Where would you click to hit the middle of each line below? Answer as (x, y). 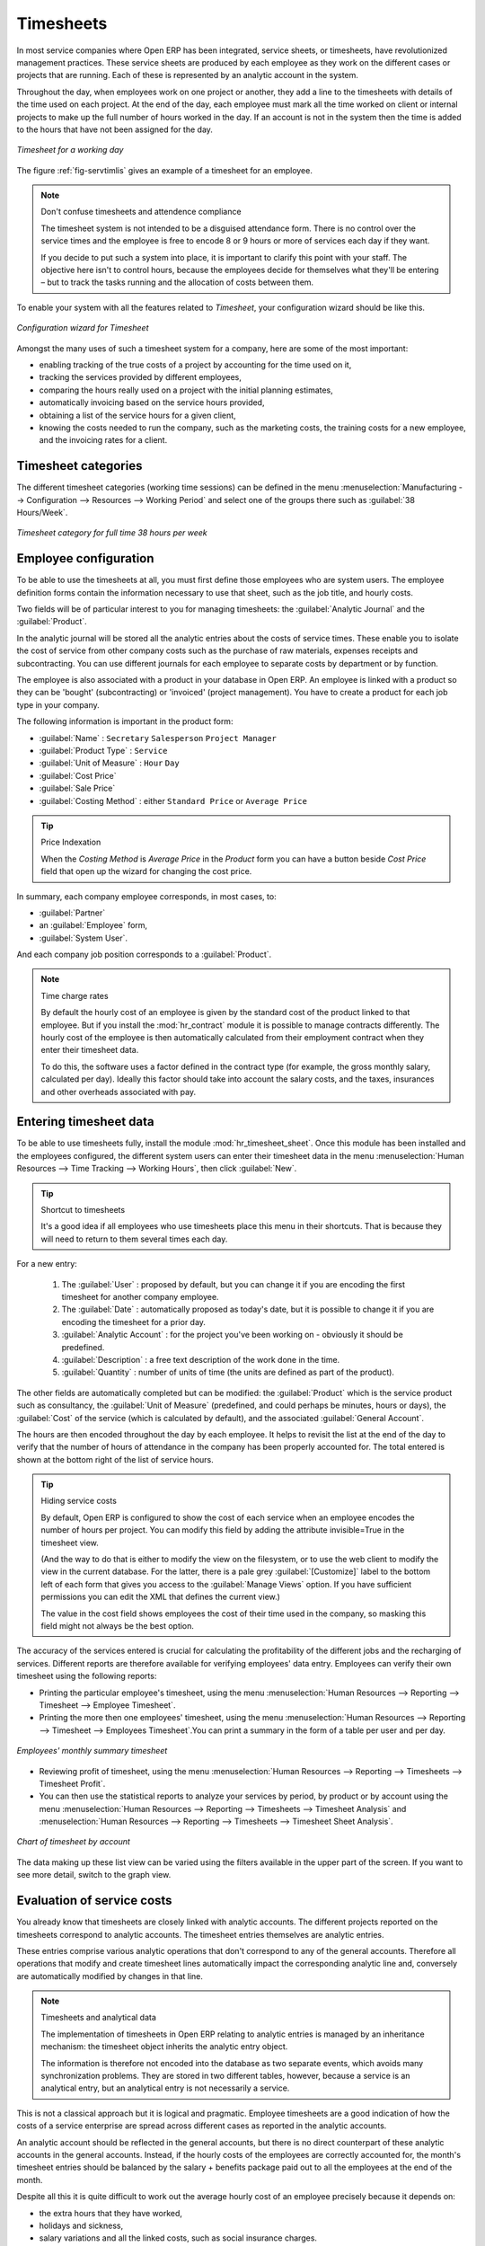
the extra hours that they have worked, (111, 2213)
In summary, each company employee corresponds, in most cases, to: (147, 896)
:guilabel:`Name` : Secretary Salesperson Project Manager (158, 738)
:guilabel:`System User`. (84, 938)
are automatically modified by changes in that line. (110, 1976)
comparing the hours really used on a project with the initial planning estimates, (186, 390)
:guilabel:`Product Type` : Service (103, 750)
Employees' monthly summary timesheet (92, 1751)
